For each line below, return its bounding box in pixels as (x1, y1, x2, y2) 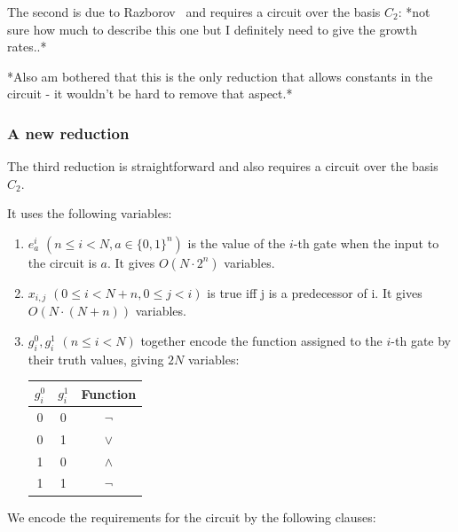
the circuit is (28, 253, 97, 271)
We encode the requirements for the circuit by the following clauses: (7, 507, 376, 526)
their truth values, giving (28, 349, 164, 368)
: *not (398, 3, 430, 20)
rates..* (7, 37, 47, 56)
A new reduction (7, 121, 130, 144)
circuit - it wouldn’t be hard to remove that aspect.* (7, 84, 293, 103)
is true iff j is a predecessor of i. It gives (207, 283, 422, 301)
